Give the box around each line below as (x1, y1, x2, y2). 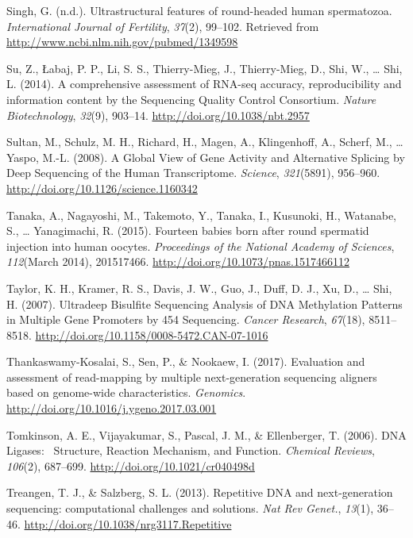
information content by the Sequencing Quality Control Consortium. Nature (6, 90, 376, 107)
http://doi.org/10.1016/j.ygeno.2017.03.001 (6, 400, 217, 417)
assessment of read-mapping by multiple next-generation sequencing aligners (6, 368, 377, 385)
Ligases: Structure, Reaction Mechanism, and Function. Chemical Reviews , (6, 442, 375, 459)
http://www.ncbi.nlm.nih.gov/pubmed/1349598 (6, 33, 238, 50)
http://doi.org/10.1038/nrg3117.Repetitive (24, 515, 232, 532)
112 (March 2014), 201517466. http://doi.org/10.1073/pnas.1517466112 (6, 253, 349, 270)
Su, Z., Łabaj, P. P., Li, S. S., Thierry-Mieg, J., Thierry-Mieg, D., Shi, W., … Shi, (6, 60, 403, 76)
